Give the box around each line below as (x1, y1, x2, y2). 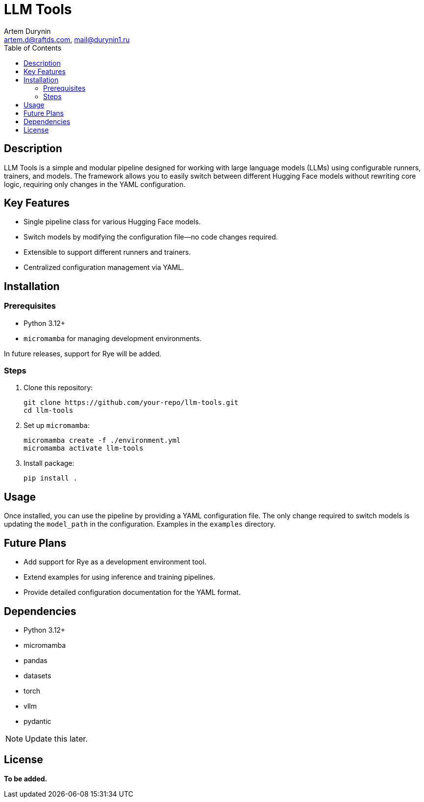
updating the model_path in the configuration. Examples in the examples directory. (4, 520, 275, 529)
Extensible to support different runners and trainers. (24, 248, 191, 257)
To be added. (4, 774, 48, 783)
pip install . (24, 474, 77, 482)
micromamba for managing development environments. (24, 334, 202, 343)
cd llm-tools (24, 406, 74, 415)
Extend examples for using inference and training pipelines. (24, 573, 215, 582)
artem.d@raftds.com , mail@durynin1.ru (4, 35, 130, 44)
